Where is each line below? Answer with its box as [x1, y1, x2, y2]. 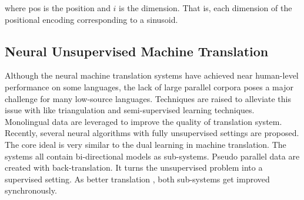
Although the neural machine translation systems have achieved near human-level [5, 69, 299, 82]
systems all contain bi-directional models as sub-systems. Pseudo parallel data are [5, 150, 300, 162]
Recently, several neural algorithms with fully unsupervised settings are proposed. [5, 127, 299, 139]
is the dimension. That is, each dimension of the [119, 2, 292, 13]
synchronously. [5, 184, 57, 196]
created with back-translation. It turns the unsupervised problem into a [5, 161, 263, 174]
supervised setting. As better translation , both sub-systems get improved [5, 172, 270, 185]
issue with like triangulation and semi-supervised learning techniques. [5, 104, 255, 116]
